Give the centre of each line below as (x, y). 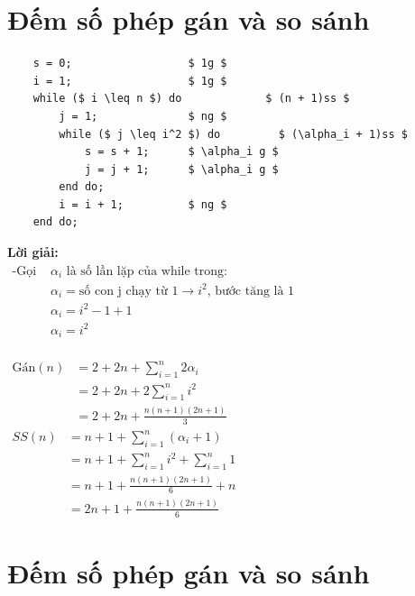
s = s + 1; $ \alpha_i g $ (181, 152)
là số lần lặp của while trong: (147, 271)
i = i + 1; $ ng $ (143, 204)
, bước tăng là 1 (251, 291)
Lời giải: (33, 252)
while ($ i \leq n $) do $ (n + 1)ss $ (191, 99)
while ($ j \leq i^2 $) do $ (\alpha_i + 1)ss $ (233, 134)
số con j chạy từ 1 (129, 291)
